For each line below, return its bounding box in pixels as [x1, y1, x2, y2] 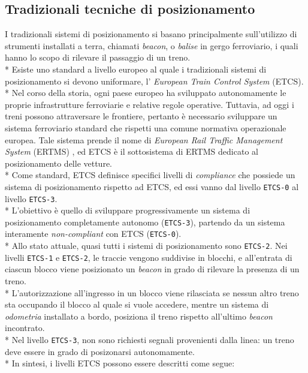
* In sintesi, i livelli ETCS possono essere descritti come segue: [5, 357, 235, 369]
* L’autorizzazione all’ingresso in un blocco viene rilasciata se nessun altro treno [5, 286, 299, 299]
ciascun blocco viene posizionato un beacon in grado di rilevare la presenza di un [5, 263, 300, 275]
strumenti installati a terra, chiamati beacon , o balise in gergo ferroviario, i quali [5, 39, 298, 52]
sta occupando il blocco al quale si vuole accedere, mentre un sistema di [5, 298, 269, 311]
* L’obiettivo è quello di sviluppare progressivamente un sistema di [5, 204, 250, 216]
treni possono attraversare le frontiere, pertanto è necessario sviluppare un [5, 110, 277, 122]
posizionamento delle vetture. [5, 157, 113, 169]
